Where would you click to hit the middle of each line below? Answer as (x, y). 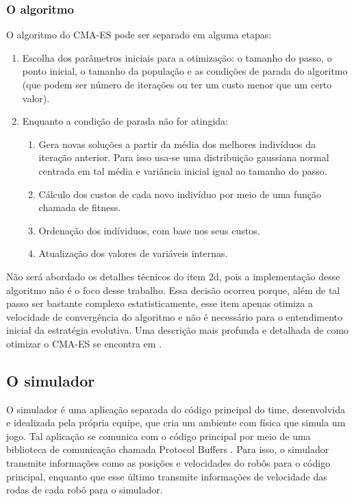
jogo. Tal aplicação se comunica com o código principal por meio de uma (159, 436)
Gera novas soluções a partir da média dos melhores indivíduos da (177, 144)
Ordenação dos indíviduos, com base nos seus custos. (149, 230)
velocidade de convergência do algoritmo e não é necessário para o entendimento (175, 316)
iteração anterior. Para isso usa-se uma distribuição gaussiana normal (184, 157)
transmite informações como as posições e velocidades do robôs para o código (168, 463)
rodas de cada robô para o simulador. (85, 490)
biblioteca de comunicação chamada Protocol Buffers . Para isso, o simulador (168, 449)
